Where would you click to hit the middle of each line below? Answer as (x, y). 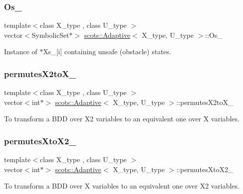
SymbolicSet (51, 35)
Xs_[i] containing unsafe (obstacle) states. (107, 51)
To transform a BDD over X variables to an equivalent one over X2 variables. (122, 186)
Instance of (21, 51)
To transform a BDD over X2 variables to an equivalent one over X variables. (122, 119)
